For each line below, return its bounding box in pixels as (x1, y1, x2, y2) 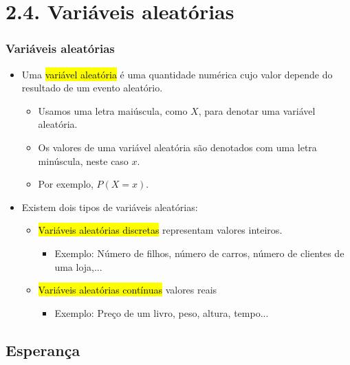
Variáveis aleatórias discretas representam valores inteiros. (38, 223, 283, 237)
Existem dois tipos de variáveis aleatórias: (21, 199, 198, 214)
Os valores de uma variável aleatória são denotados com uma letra (38, 140, 317, 154)
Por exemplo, (38, 177, 94, 191)
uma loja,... (54, 259, 102, 274)
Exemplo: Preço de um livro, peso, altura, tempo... (54, 305, 269, 320)
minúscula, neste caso (38, 153, 129, 168)
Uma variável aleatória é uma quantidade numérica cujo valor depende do (21, 67, 333, 81)
